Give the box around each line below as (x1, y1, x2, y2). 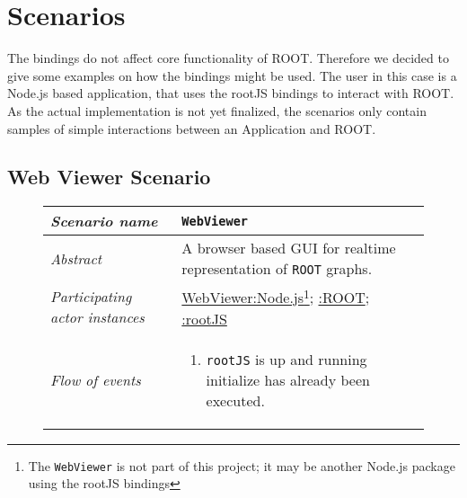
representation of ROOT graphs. (181, 258, 373, 280)
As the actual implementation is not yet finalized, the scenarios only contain (7, 101, 427, 120)
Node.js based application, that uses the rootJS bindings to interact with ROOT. (7, 84, 454, 102)
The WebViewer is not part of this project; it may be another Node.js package (28, 456, 455, 475)
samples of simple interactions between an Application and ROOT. (7, 119, 376, 138)
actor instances (50, 306, 145, 327)
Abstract (50, 247, 102, 269)
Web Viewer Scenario (7, 163, 211, 191)
